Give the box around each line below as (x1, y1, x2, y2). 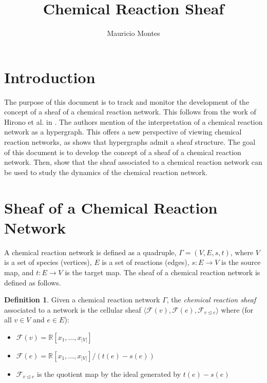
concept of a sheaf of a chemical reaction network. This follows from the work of (4, 106, 256, 117)
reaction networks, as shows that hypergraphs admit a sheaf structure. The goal (4, 137, 256, 147)
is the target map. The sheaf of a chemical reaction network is (65, 266, 260, 277)
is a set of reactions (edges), (102, 257, 189, 267)
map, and (4, 266, 34, 277)
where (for (221, 304, 254, 315)
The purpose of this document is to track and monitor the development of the (4, 96, 250, 107)
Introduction (4, 66, 96, 87)
